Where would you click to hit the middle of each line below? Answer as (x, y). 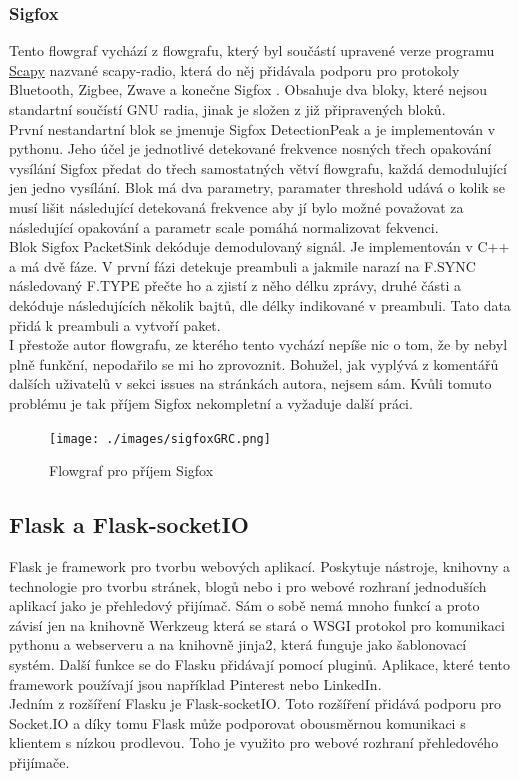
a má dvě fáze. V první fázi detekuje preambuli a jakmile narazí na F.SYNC (242, 265)
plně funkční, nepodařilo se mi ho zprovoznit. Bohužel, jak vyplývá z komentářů (254, 363)
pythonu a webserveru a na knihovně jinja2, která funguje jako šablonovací (238, 644)
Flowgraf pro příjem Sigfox (131, 470)
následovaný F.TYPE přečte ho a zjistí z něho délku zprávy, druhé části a (235, 285)
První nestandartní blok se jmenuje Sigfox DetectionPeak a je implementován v (252, 128)
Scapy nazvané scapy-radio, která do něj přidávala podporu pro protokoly (234, 69)
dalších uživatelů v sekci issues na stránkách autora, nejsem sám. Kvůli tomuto (250, 383)
